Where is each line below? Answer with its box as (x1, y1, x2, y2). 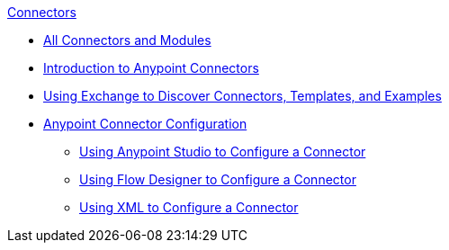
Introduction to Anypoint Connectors (43, 60, 259, 76)
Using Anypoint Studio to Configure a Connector (79, 144, 366, 159)
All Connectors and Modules (43, 32, 211, 48)
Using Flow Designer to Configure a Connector (79, 172, 356, 187)
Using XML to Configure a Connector (79, 200, 299, 215)
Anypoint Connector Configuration (43, 116, 247, 131)
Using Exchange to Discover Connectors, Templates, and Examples (43, 88, 442, 103)
